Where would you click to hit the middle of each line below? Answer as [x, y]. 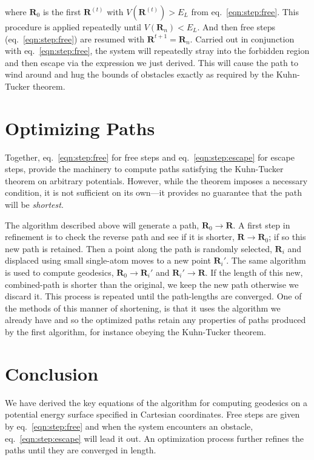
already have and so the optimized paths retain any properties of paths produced [155, 320]
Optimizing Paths [80, 128]
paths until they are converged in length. [81, 450]
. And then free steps [236, 27]
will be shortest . [34, 205]
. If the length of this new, [254, 272]
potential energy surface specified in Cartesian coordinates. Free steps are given [152, 414]
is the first [62, 12]
